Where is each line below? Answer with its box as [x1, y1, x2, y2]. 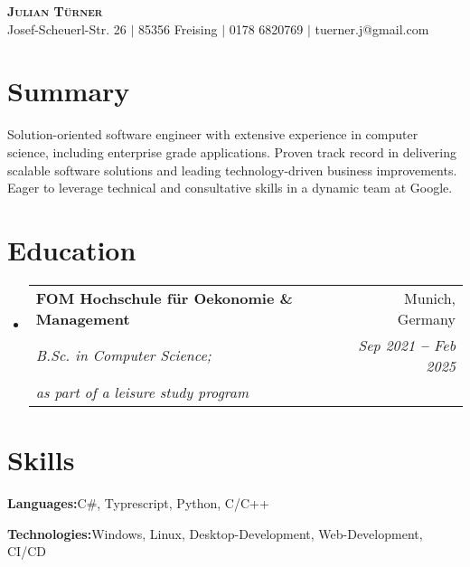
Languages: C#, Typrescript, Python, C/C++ [7, 493, 269, 512]
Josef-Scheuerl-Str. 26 [7, 19, 127, 38]
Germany [397, 307, 456, 329]
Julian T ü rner [7, 2, 103, 20]
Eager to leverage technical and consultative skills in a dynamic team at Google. [7, 178, 453, 197]
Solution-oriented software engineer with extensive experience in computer [7, 125, 418, 144]
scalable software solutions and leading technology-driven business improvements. [7, 160, 457, 179]
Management [35, 307, 130, 329]
